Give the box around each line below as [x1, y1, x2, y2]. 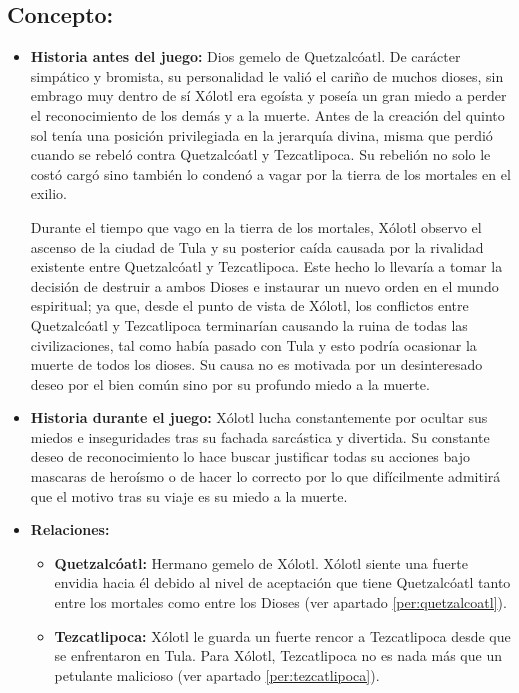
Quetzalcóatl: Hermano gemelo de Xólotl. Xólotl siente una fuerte [54, 552, 468, 573]
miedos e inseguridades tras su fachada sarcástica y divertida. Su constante [30, 426, 490, 447]
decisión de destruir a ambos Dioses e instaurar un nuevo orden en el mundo [30, 275, 499, 296]
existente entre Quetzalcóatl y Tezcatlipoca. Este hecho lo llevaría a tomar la [30, 256, 503, 277]
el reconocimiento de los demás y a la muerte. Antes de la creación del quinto [30, 104, 505, 125]
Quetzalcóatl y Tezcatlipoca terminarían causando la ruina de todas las [30, 314, 468, 335]
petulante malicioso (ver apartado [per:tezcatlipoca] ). [54, 664, 380, 685]
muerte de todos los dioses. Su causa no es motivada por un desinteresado [30, 354, 483, 375]
